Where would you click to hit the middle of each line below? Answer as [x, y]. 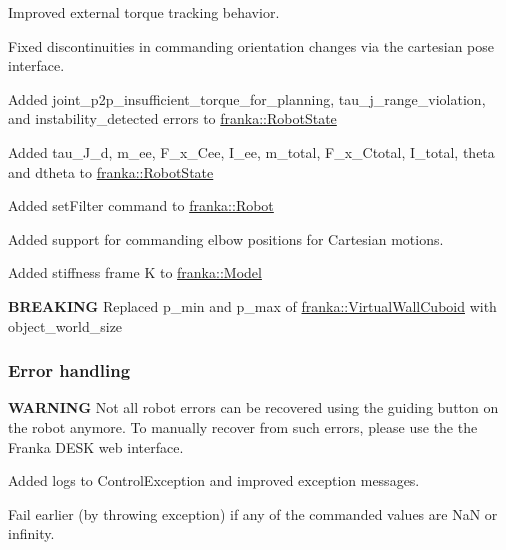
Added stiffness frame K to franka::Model [135, 272]
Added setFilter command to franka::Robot [141, 205]
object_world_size [65, 325]
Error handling [69, 370]
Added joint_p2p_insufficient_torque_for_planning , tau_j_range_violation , [247, 98]
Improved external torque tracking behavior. [144, 12]
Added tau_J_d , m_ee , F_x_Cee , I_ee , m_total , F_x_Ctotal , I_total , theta [251, 151]
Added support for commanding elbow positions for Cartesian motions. [226, 238]
